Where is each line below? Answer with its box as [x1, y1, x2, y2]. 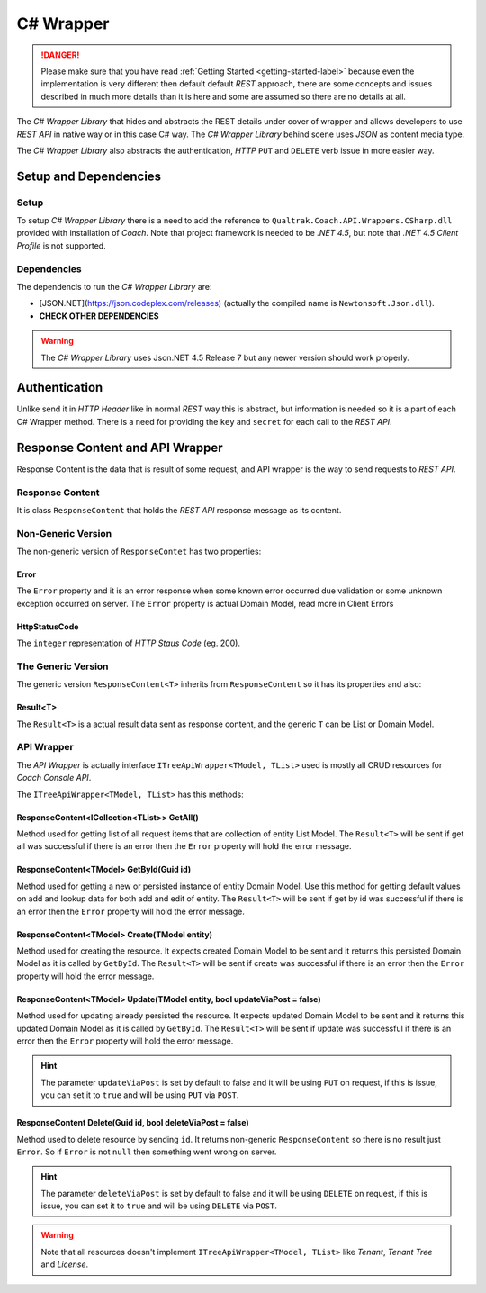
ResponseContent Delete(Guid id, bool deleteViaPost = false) [16, 1117, 249, 1128]
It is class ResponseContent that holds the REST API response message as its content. [16, 504, 342, 515]
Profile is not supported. [16, 240, 107, 251]
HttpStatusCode [16, 621, 79, 632]
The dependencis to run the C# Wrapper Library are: [16, 281, 212, 292]
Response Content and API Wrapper [16, 439, 224, 455]
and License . [40, 1259, 89, 1270]
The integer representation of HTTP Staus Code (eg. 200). [16, 637, 241, 648]
